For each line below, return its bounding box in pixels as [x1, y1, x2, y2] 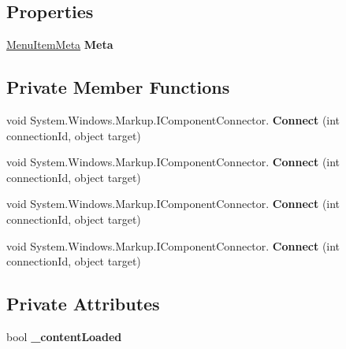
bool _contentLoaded [6, 328, 122, 344]
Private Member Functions [6, 75, 230, 99]
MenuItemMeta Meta [6, 36, 113, 53]
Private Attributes [6, 291, 160, 316]
